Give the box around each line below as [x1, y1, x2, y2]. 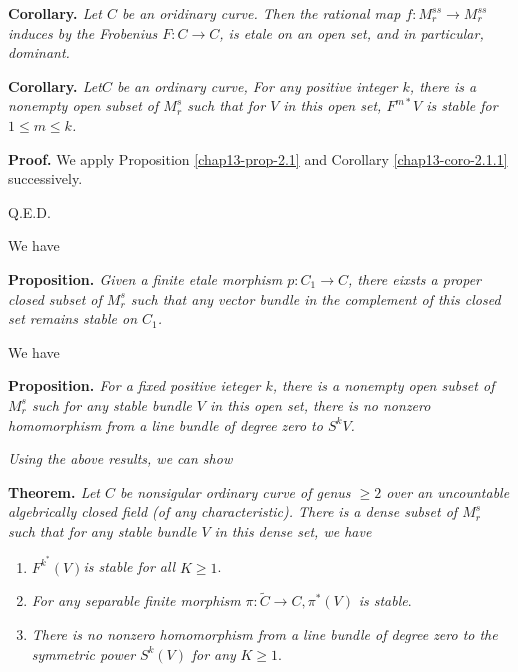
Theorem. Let [8, 481, 100, 502]
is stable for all [83, 556, 176, 577]
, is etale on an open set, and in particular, [219, 22, 484, 43]
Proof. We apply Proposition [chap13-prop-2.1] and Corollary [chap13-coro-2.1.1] [8, 148, 508, 169]
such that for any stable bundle [8, 520, 197, 541]
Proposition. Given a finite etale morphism [8, 268, 283, 289]
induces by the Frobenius [8, 22, 158, 43]
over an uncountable [386, 481, 510, 502]
